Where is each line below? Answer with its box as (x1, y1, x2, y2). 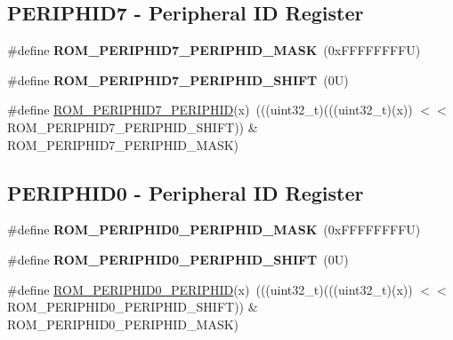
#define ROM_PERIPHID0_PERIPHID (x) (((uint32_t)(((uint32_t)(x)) (7, 280, 413, 298)
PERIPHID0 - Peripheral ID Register (7, 178, 364, 206)
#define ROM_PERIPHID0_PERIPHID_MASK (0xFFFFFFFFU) (7, 220, 421, 239)
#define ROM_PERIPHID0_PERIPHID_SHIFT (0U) (7, 249, 349, 268)
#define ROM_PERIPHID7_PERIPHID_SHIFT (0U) (7, 70, 349, 89)
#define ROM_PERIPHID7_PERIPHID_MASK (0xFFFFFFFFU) (7, 41, 421, 59)
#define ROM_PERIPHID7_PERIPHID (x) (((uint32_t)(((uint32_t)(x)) (7, 100, 413, 119)
